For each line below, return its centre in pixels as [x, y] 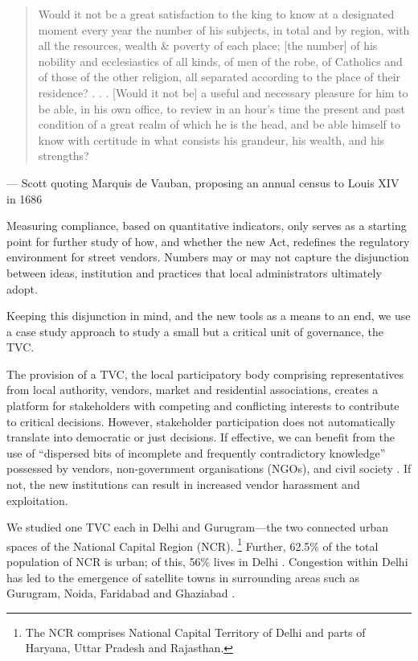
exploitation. [37, 500]
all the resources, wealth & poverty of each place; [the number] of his [208, 45]
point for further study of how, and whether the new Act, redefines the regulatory [208, 241]
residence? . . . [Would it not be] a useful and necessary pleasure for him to [223, 92]
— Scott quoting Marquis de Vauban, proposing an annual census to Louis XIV [203, 182]
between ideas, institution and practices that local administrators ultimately [194, 272]
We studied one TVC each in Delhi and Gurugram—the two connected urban [197, 527]
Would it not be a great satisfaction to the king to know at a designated [216, 14]
